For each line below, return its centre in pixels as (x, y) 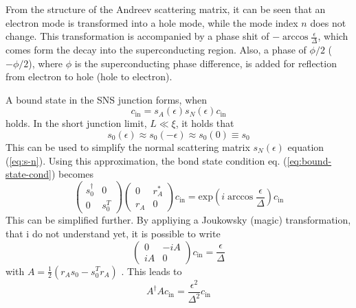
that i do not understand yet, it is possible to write (113, 233)
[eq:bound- (309, 160)
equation (306, 146)
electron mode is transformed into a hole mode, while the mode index (152, 22)
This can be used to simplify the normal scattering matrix (128, 146)
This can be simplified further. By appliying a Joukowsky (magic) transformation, (178, 220)
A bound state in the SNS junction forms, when (107, 99)
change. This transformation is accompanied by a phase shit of (137, 36)
